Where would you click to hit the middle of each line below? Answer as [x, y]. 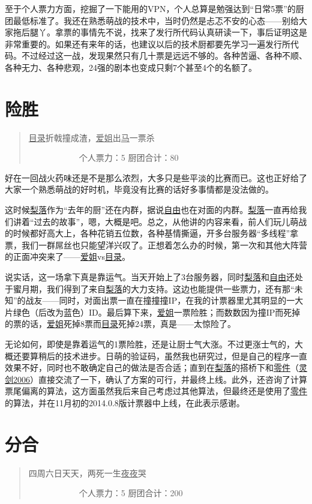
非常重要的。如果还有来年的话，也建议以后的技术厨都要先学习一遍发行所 [148, 43]
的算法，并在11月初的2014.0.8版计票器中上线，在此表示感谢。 [125, 402]
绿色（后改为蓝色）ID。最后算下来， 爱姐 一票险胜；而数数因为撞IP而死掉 [157, 312]
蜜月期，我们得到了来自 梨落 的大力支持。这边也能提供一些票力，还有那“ [154, 288]
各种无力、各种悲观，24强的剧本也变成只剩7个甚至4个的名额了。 [131, 67]
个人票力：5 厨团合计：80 [129, 157]
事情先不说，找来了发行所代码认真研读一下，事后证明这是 [193, 32]
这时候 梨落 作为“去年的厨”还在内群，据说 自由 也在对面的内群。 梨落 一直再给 [152, 210]
